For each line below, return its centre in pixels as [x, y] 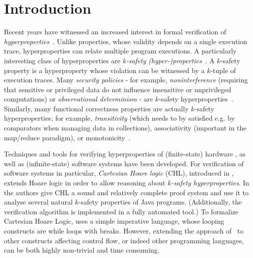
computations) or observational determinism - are [79, 99]
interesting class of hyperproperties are [62, 60]
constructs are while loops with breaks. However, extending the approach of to [124, 231]
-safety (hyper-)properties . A [170, 60]
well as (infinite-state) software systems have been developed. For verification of [124, 163]
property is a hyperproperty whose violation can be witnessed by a [104, 70]
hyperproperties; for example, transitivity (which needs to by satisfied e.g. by [119, 118]
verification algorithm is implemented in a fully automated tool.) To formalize [121, 211]
